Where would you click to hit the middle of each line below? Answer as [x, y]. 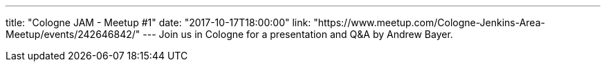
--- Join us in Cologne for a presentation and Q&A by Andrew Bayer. [298, 34]
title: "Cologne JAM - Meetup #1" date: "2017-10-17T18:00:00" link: [158, 22]
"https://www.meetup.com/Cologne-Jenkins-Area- [429, 22]
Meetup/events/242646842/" [73, 34]
